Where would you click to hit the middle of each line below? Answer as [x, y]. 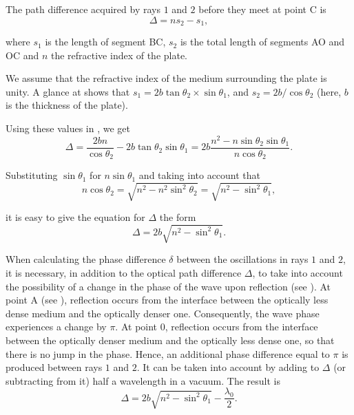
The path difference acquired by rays [83, 9]
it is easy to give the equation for [75, 217]
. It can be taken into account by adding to [228, 367]
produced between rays [54, 367]
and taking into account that [200, 175]
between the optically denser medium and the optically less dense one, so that [170, 340]
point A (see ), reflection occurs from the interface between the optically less [167, 300]
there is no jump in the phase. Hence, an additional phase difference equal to [168, 353]
